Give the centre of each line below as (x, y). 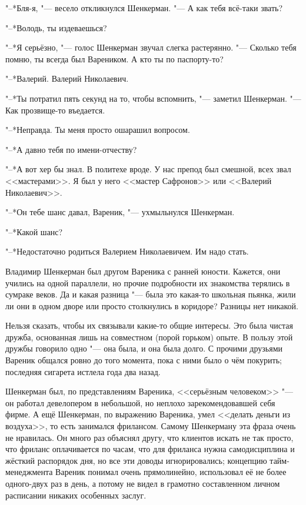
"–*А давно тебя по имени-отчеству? (71, 149)
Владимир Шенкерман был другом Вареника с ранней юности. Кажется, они (143, 271)
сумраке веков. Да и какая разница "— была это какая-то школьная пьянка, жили (151, 294)
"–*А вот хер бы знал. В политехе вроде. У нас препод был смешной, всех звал (148, 169)
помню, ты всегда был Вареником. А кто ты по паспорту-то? (114, 58)
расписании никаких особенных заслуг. (76, 495)
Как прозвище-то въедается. (55, 110)
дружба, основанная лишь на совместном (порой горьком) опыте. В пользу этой (149, 337)
